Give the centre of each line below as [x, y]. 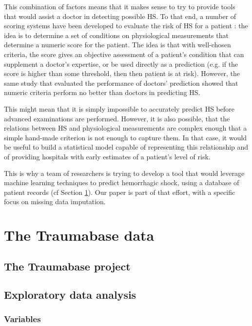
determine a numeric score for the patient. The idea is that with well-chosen [117, 45]
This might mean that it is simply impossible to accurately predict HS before [119, 108]
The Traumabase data [79, 235]
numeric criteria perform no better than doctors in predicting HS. [102, 92]
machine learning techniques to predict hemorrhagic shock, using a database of [122, 182]
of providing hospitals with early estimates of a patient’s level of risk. [107, 156]
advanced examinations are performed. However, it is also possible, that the [117, 118]
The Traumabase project [67, 266]
